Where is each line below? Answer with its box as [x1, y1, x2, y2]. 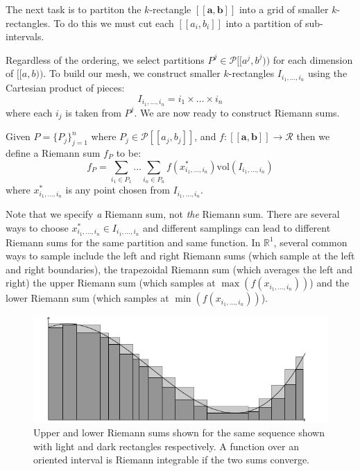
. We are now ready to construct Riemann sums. [134, 105, 340, 119]
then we [296, 129, 330, 144]
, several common [273, 234, 348, 249]
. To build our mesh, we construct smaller [43, 66, 221, 80]
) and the [309, 275, 350, 290]
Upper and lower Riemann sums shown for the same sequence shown [33, 425, 325, 440]
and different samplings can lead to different [143, 220, 331, 234]
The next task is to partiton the [6, 2, 142, 16]
